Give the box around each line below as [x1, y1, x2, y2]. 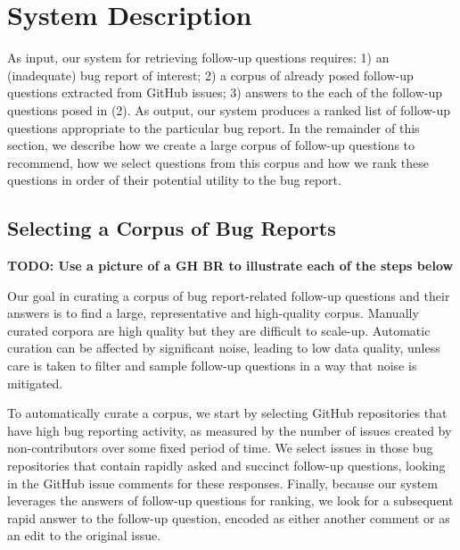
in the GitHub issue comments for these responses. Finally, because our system [7, 473, 438, 492]
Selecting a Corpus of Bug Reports [7, 214, 336, 242]
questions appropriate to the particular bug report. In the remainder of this [7, 118, 420, 137]
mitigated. [7, 373, 63, 392]
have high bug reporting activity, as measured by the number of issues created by [7, 421, 452, 439]
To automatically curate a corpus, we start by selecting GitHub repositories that [7, 404, 448, 422]
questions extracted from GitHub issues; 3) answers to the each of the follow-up [7, 83, 442, 102]
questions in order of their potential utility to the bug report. [7, 171, 341, 189]
